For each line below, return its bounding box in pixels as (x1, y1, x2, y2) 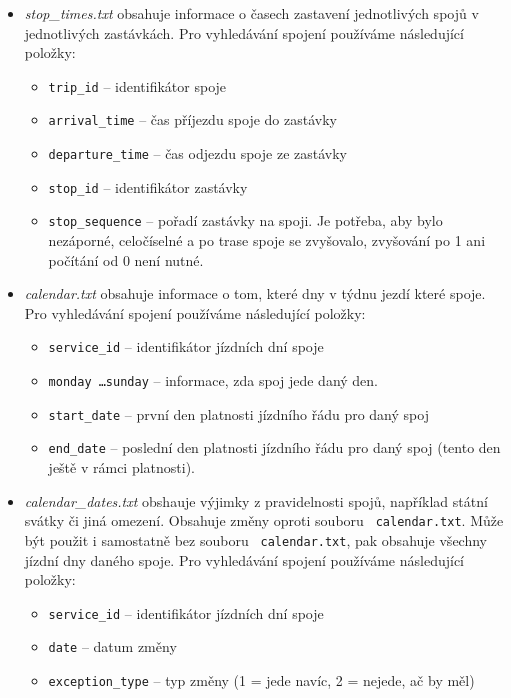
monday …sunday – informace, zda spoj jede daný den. (48, 370, 379, 391)
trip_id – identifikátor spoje (48, 75, 227, 96)
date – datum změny (48, 636, 177, 657)
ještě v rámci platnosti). (48, 457, 196, 478)
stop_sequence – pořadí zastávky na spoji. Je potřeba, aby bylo (48, 210, 443, 231)
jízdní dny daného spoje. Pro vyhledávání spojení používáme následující (24, 549, 465, 570)
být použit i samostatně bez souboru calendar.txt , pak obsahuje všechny (24, 529, 487, 550)
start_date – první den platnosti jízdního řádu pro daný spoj (48, 403, 429, 424)
